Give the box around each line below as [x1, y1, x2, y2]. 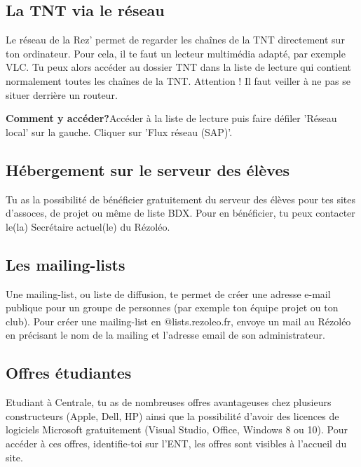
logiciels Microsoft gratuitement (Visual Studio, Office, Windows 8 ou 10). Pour [6, 422, 348, 437]
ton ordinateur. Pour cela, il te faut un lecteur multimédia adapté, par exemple [6, 46, 346, 60]
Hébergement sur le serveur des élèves [6, 158, 290, 180]
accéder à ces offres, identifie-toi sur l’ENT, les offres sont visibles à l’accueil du [6, 435, 347, 450]
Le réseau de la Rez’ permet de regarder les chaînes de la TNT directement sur [6, 32, 345, 47]
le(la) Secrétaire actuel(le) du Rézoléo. [6, 219, 170, 233]
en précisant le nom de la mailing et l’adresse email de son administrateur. [6, 327, 325, 342]
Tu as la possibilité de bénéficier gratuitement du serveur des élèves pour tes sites [6, 191, 355, 206]
